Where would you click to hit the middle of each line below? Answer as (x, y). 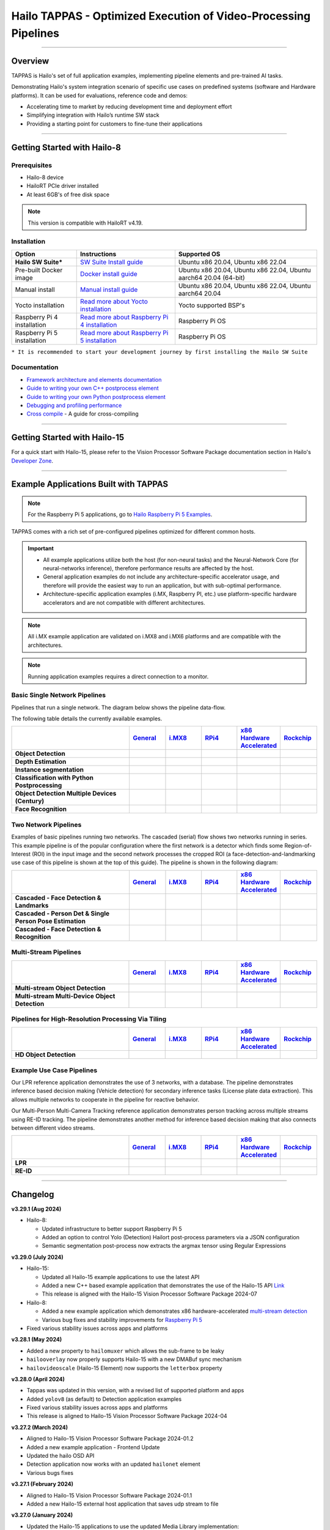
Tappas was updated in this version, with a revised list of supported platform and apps (135, 1390)
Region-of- (298, 845)
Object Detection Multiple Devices (66, 794)
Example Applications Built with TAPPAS (90, 484)
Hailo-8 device (45, 177)
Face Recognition (41, 809)
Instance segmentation (49, 770)
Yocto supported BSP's (212, 305)
